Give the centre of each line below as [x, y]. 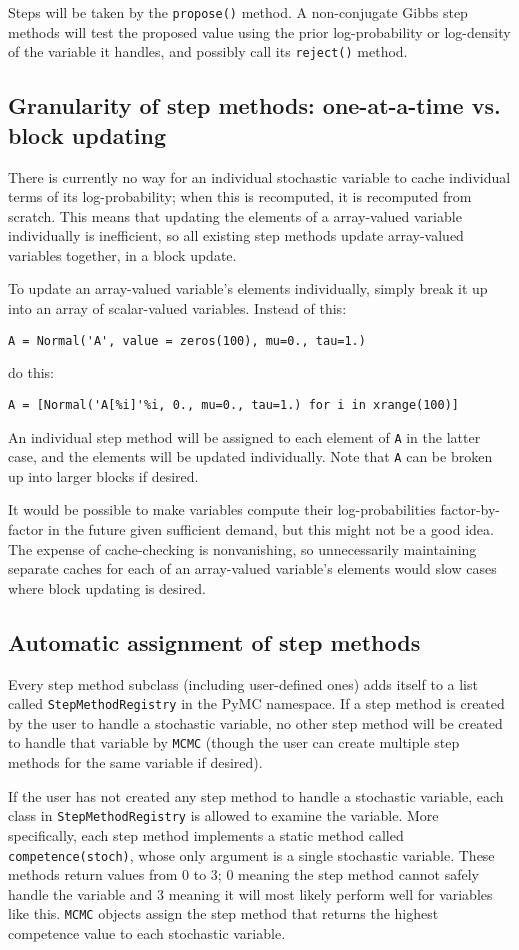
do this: [31, 372]
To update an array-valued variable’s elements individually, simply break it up [248, 288]
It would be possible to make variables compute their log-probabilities [222, 509]
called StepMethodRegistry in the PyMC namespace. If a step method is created [256, 703]
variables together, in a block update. [122, 254]
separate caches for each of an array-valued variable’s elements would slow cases [252, 568]
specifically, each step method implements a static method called [206, 834]
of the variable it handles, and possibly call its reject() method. [208, 51]
